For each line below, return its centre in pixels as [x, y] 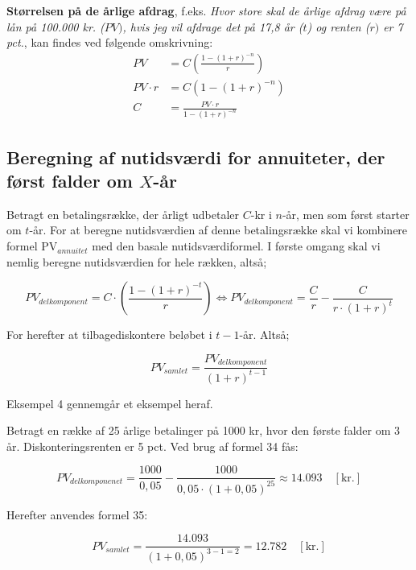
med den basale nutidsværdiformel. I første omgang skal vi [236, 246]
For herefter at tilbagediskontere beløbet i [109, 335]
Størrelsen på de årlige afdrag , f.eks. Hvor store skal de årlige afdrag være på [206, 10]
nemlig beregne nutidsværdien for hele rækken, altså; [137, 261]
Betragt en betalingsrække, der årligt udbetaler [123, 214]
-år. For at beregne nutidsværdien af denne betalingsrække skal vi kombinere [218, 230]
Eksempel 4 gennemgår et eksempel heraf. [110, 403]
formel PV [32, 246]
